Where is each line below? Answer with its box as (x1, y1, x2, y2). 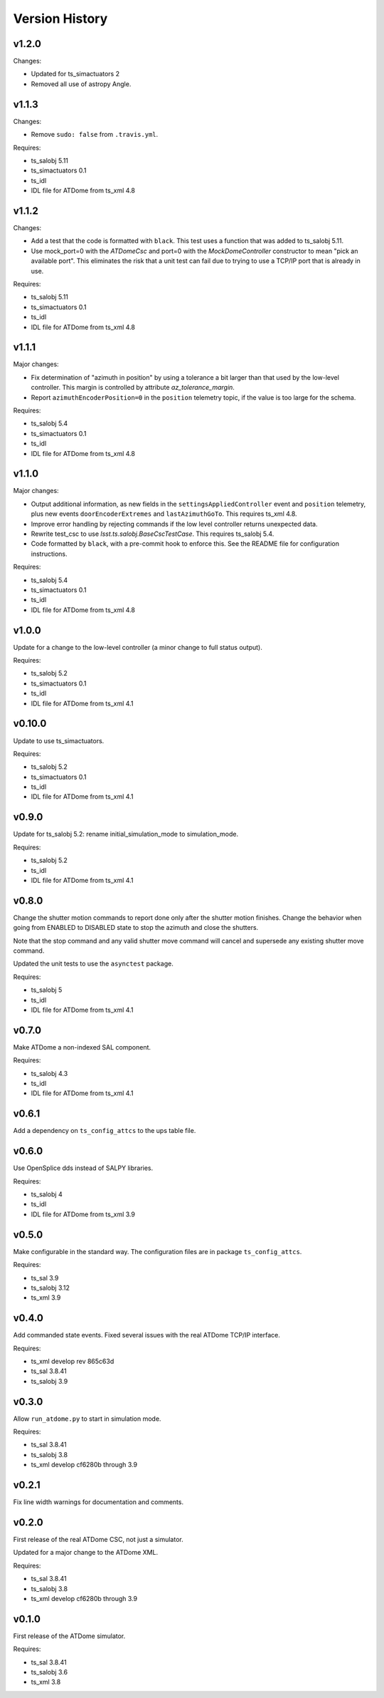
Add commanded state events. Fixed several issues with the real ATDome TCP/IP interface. (13, 1331, 281, 1340)
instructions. (31, 549, 68, 558)
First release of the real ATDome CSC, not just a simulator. (13, 1536, 184, 1544)
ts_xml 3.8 (31, 1678, 61, 1687)
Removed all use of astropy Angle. (31, 79, 132, 88)
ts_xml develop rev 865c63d (31, 1357, 114, 1365)
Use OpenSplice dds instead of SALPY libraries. (13, 1164, 154, 1172)
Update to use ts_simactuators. (13, 736, 105, 745)
